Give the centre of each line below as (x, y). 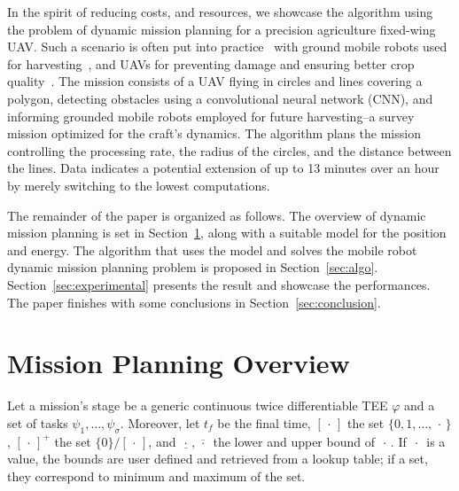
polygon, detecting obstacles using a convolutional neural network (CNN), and (220, 98)
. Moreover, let (160, 422)
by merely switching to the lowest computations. (139, 185)
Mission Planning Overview (179, 363)
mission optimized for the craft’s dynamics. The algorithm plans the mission (214, 133)
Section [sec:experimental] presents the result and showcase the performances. (219, 284)
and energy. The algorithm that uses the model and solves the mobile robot (212, 249)
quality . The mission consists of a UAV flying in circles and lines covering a (215, 81)
